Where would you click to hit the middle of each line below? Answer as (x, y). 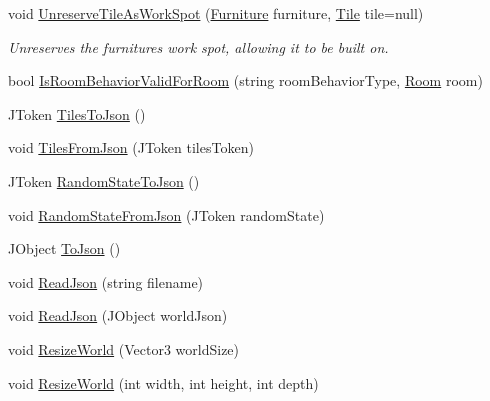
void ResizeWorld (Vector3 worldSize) (124, 348)
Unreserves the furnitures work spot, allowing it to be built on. (198, 46)
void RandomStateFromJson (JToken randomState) (166, 214)
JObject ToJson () (64, 248)
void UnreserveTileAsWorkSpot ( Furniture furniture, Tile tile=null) (216, 13)
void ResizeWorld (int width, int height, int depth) (163, 382)
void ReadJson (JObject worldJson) (118, 315)
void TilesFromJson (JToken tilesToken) (131, 147)
